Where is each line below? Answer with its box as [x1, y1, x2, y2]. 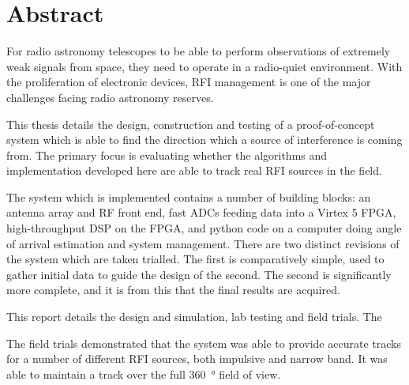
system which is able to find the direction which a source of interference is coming [6, 131, 403, 148]
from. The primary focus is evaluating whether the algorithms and [6, 146, 328, 163]
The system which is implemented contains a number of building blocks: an [6, 188, 371, 205]
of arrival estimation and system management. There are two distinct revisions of [6, 235, 400, 251]
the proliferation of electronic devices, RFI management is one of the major [6, 74, 371, 90]
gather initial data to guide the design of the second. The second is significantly [6, 266, 392, 282]
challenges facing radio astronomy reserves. [6, 89, 214, 105]
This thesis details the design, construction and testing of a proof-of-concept [6, 115, 375, 132]
